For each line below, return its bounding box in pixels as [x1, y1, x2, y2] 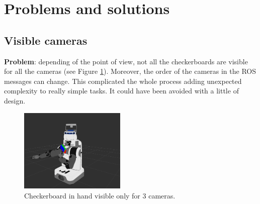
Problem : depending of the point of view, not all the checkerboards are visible [4, 56, 248, 66]
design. [4, 95, 26, 106]
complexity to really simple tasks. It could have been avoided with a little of [4, 85, 239, 96]
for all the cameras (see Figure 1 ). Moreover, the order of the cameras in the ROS [4, 66, 256, 76]
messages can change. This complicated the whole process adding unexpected [4, 75, 242, 86]
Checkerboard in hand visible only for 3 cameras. [24, 190, 176, 200]
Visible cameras [4, 32, 88, 48]
